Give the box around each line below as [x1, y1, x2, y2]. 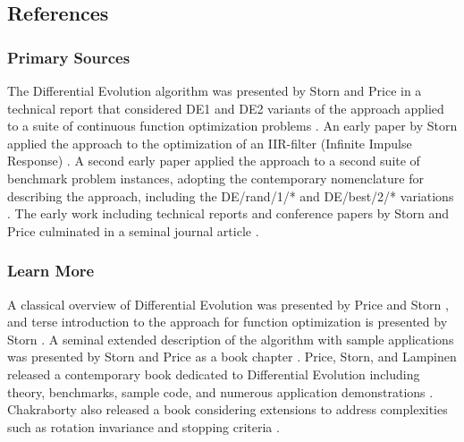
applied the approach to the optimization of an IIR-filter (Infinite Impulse [7, 133, 412, 152]
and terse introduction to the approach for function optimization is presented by [7, 312, 448, 331]
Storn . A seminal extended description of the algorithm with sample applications [7, 329, 454, 348]
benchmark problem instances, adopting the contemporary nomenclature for [7, 168, 424, 187]
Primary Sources [7, 46, 131, 68]
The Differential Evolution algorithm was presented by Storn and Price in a [7, 81, 422, 99]
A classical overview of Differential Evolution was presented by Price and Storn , [7, 294, 449, 313]
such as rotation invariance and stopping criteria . [7, 417, 280, 436]
